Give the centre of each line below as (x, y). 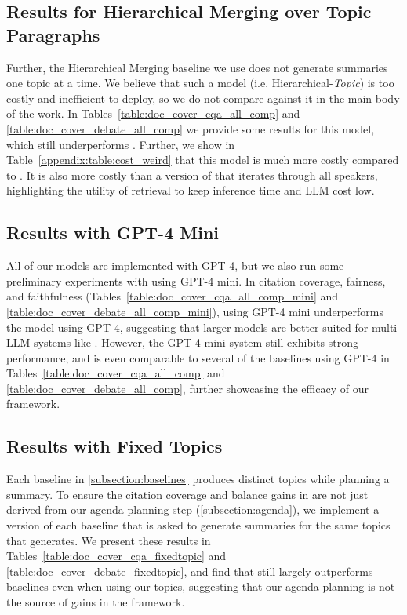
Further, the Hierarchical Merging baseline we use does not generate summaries (197, 67)
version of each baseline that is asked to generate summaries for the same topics (198, 525)
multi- (386, 327)
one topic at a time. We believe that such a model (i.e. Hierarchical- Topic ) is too (200, 83)
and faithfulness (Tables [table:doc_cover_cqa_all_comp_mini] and (173, 296)
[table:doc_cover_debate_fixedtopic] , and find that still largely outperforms (190, 571)
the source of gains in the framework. (96, 602)
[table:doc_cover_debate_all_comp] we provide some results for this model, (191, 128)
